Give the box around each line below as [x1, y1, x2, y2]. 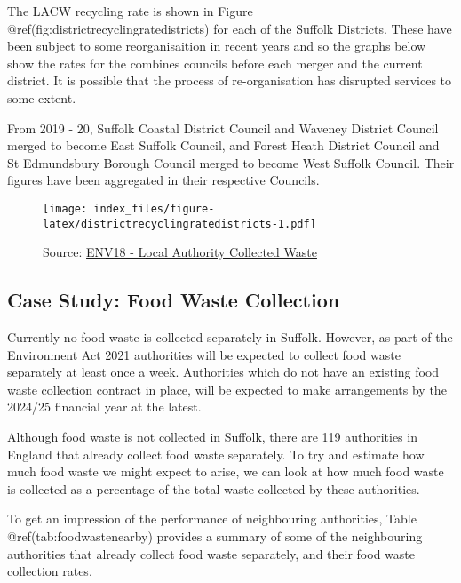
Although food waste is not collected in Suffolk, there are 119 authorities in [7, 427, 417, 446]
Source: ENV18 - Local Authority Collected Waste [43, 243, 317, 261]
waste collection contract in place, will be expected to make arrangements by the [7, 379, 447, 398]
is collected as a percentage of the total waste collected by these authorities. [7, 479, 420, 498]
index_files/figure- [93, 202, 215, 215]
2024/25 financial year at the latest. [7, 397, 202, 416]
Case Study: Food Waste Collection [7, 286, 340, 314]
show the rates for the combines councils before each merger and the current [7, 53, 423, 72]
